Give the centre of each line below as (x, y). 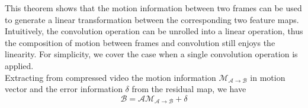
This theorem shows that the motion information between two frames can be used (153, 8)
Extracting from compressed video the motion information (110, 77)
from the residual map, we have (189, 89)
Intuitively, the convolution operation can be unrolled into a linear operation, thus (154, 31)
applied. (19, 65)
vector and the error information (64, 89)
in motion (268, 77)
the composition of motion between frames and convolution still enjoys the (140, 42)
